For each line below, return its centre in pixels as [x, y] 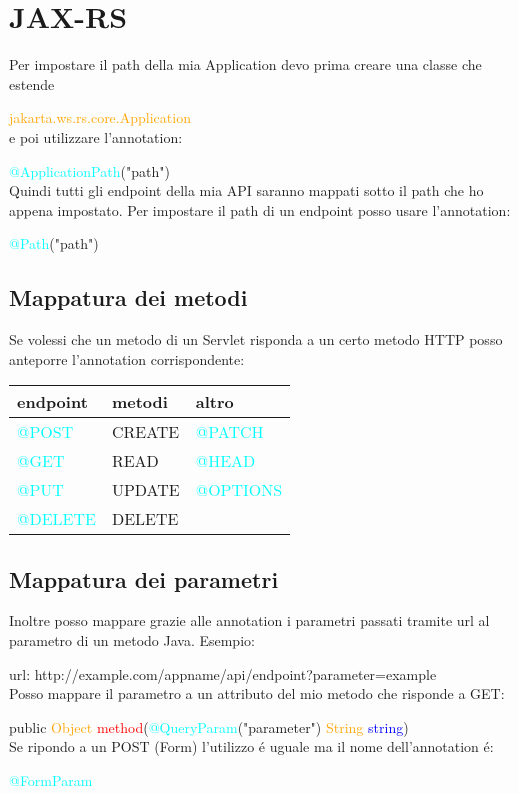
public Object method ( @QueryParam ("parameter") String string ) [209, 726]
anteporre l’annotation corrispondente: [127, 358]
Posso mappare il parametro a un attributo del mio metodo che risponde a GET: [257, 693]
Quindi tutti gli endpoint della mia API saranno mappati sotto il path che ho [246, 190]
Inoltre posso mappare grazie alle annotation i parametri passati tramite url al [249, 620]
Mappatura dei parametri [144, 578]
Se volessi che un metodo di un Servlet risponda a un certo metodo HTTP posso [256, 339]
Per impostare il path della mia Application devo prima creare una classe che [245, 64]
